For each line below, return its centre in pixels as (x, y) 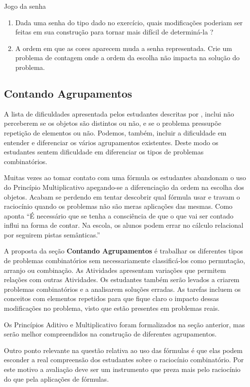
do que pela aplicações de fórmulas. (57, 379)
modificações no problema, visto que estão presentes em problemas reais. (112, 308)
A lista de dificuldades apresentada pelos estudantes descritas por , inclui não (119, 113)
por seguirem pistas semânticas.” (52, 234)
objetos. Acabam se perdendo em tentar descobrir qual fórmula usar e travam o (122, 196)
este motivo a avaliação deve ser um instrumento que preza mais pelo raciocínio (122, 369)
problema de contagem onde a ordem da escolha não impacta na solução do (127, 58)
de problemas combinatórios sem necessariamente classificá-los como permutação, (125, 261)
